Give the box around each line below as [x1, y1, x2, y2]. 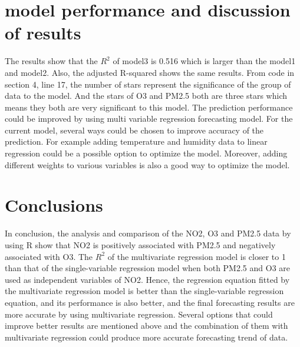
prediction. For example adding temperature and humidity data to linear [5, 135, 268, 148]
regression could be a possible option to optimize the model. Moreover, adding [5, 147, 288, 159]
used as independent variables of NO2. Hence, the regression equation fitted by [5, 273, 290, 285]
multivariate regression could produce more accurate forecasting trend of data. [5, 331, 288, 343]
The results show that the [5, 55, 98, 67]
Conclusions [5, 193, 103, 217]
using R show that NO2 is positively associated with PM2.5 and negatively [5, 238, 276, 251]
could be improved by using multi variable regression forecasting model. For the [5, 112, 293, 125]
